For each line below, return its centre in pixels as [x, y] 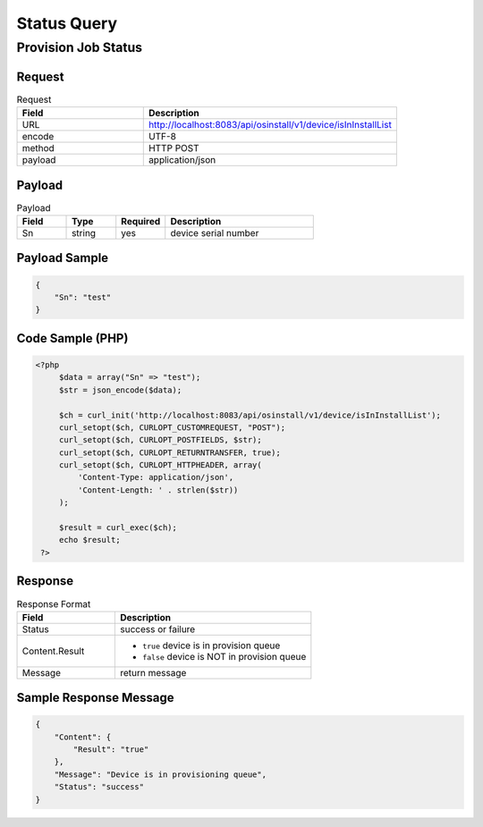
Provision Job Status [80, 47]
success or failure [157, 629]
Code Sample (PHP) [72, 338]
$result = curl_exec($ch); [118, 528]
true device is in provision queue [211, 646]
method [38, 148]
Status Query [67, 23]
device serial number [215, 232]
